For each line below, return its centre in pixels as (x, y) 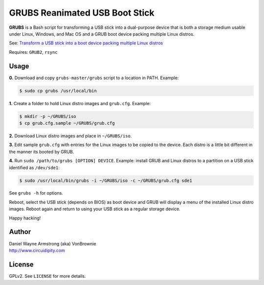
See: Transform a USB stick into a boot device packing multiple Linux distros (86, 43)
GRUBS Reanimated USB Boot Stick (82, 13)
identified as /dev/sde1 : (34, 167)
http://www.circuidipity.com (37, 250)
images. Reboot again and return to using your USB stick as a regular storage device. (95, 209)
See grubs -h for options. (36, 193)
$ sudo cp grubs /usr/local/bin (58, 91)
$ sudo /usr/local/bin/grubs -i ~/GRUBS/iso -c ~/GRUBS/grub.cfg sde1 (106, 180)
